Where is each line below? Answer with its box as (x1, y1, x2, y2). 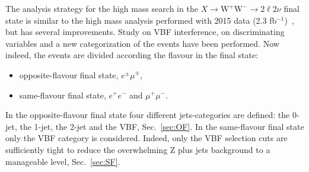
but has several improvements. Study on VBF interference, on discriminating (5, 26, 285, 38)
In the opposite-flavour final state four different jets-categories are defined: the (5, 109, 290, 121)
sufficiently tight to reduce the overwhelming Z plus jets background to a (5, 143, 270, 155)
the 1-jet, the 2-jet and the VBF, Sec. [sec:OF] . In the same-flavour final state (20, 120, 304, 132)
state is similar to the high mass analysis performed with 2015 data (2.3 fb (5, 14, 277, 26)
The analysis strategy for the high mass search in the (5, 2, 198, 14)
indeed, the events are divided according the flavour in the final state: (5, 49, 259, 61)
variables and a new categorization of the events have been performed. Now (5, 37, 279, 49)
